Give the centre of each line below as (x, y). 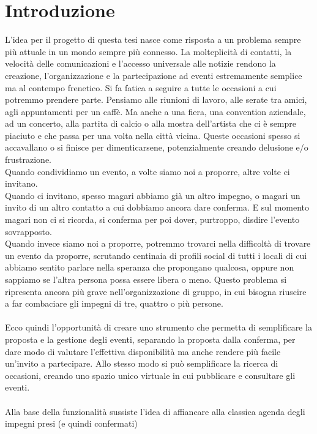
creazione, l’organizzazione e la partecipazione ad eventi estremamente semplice (154, 75)
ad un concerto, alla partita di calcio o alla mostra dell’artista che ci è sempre (151, 123)
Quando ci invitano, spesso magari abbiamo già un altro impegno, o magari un (153, 195)
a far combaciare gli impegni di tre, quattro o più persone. (114, 303)
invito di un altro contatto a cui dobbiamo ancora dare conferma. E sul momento (157, 207)
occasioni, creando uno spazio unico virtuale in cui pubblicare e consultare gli (150, 375)
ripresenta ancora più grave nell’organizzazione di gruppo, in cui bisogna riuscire (156, 291)
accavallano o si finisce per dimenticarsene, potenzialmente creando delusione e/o (157, 147)
